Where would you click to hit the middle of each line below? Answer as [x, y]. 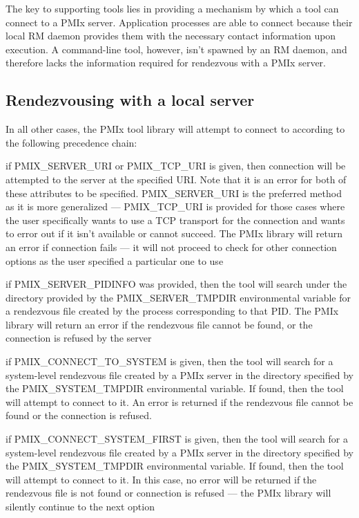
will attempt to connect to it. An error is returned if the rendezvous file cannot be [179, 401]
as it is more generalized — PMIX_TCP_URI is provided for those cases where [175, 206]
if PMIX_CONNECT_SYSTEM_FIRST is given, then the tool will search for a [177, 439]
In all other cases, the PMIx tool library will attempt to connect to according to [175, 129]
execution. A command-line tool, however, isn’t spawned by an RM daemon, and [176, 49]
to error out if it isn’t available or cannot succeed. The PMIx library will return [174, 233]
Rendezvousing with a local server [130, 100]
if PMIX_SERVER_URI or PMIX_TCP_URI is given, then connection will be [176, 166]
